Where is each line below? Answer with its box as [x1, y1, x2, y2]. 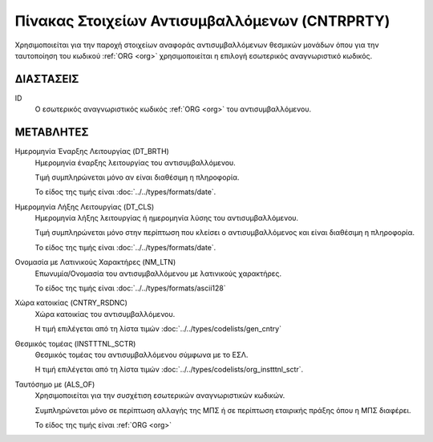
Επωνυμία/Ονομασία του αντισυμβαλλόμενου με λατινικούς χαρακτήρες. [34, 269, 282, 278]
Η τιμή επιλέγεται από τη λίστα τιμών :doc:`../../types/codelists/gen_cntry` [34, 324, 282, 334]
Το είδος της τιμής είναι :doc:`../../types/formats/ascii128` [34, 283, 226, 293]
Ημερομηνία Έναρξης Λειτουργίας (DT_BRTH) [14, 147, 170, 156]
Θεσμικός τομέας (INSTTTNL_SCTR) [14, 339, 136, 348]
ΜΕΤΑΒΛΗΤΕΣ [14, 125, 89, 140]
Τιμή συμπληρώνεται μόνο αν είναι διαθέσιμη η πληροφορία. [34, 172, 240, 182]
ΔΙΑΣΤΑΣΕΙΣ [14, 72, 79, 86]
